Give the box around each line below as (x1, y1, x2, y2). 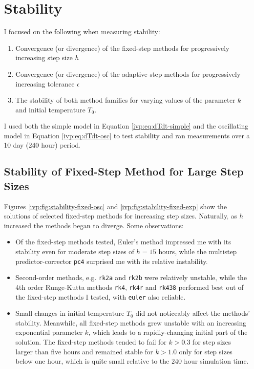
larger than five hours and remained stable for (15, 346, 153, 356)
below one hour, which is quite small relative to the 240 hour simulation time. (15, 356, 249, 366)
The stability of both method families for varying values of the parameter (15, 95, 235, 105)
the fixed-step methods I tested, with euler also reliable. (15, 291, 186, 302)
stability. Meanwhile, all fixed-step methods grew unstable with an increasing (15, 317, 247, 327)
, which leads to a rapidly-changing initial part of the (88, 327, 248, 337)
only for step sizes (179, 346, 233, 356)
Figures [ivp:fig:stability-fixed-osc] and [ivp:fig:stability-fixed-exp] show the (4, 201, 227, 211)
